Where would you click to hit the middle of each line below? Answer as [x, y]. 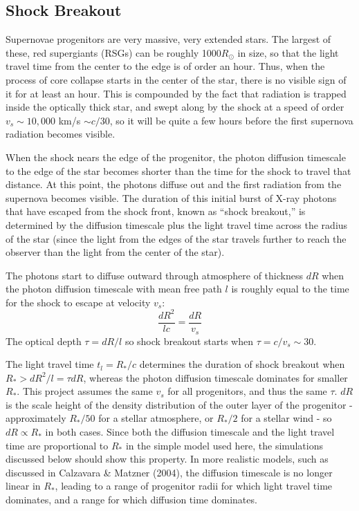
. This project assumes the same [85, 391]
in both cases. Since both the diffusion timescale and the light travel [190, 432]
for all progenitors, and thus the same [247, 391]
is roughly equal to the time [290, 289]
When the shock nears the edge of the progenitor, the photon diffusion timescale [176, 157]
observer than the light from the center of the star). [115, 252]
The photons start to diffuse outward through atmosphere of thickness [154, 275]
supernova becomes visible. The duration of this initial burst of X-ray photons [171, 197]
